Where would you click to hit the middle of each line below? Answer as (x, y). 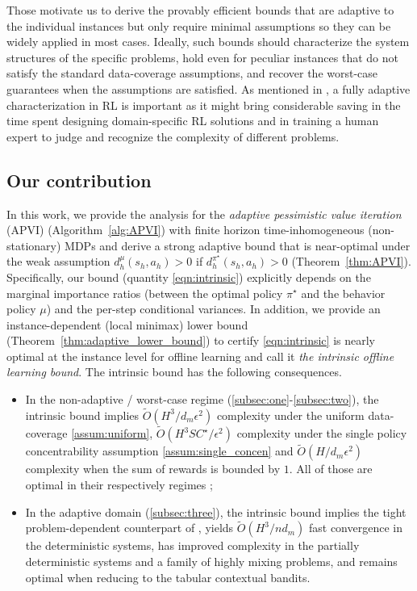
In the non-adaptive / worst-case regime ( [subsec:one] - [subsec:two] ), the (202, 399)
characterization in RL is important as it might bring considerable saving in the (204, 105)
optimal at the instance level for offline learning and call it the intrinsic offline (200, 356)
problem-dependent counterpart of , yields (129, 528)
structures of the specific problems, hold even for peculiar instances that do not (202, 57)
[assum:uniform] (111, 433)
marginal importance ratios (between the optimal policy (145, 293)
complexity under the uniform (290, 415)
